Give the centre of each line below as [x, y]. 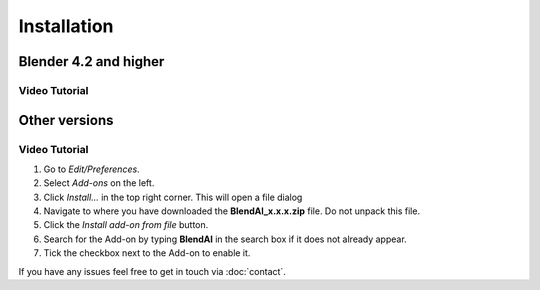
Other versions [66, 120]
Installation [66, 26]
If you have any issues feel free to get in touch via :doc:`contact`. [152, 271]
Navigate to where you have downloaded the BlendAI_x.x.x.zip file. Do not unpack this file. [231, 211]
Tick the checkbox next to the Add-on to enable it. [147, 253]
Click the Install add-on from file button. [126, 225]
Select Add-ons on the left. [99, 183]
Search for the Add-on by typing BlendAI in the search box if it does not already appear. [225, 239]
